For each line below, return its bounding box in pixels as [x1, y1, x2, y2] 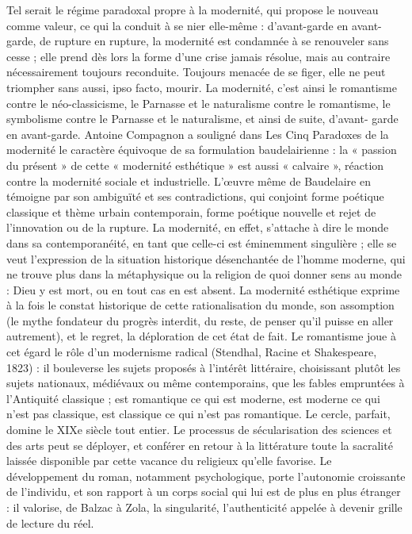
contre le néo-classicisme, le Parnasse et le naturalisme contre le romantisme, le [6, 94, 391, 111]
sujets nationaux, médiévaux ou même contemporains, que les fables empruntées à [6, 375, 405, 391]
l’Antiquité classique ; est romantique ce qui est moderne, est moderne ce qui [6, 390, 380, 406]
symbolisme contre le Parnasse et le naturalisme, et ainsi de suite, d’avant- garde [6, 110, 399, 127]
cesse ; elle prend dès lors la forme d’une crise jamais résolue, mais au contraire [6, 48, 391, 64]
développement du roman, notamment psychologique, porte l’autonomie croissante [6, 467, 406, 484]
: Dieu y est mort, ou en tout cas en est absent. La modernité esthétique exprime [6, 281, 400, 298]
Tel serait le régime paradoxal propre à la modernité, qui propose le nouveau [6, 2, 379, 17]
